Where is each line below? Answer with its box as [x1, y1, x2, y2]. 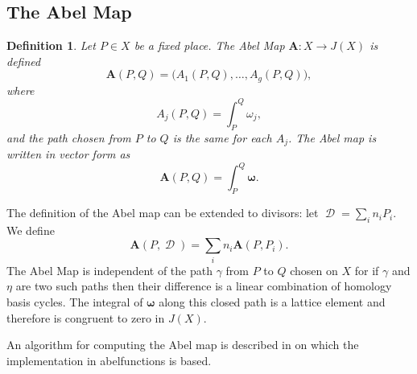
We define [6, 221, 55, 238]
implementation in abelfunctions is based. [6, 351, 212, 368]
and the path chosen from [6, 129, 131, 146]
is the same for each [172, 129, 272, 146]
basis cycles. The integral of [6, 293, 143, 310]
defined [6, 52, 41, 69]
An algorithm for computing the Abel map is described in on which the [6, 336, 359, 353]
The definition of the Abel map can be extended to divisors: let [6, 204, 319, 221]
